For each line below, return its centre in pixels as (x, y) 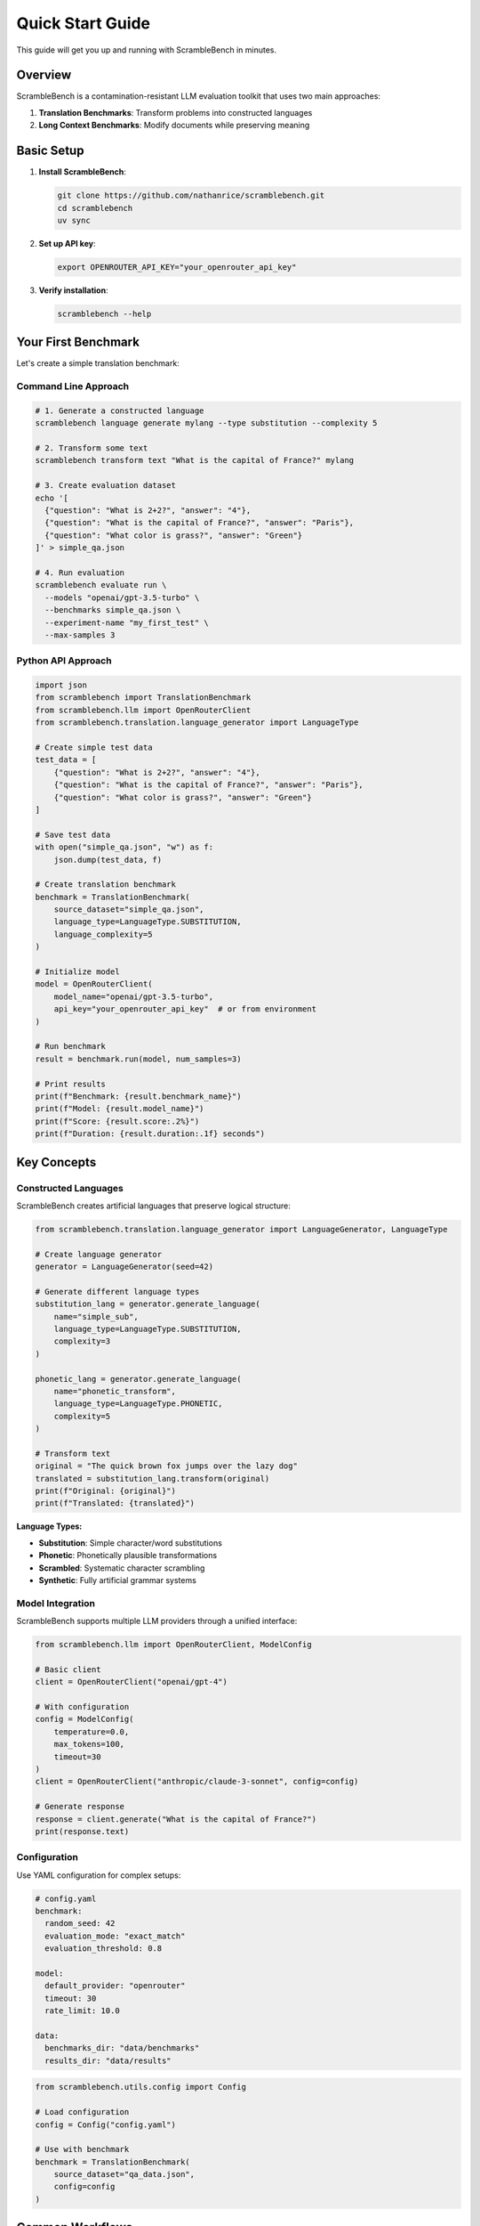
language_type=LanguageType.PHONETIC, (138, 1404)
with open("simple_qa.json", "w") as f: (124, 847)
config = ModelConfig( (84, 1719)
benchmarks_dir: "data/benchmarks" (122, 2048)
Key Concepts (56, 1162)
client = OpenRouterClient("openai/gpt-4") (132, 1682)
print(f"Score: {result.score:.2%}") (117, 1121)
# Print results (71, 1084)
